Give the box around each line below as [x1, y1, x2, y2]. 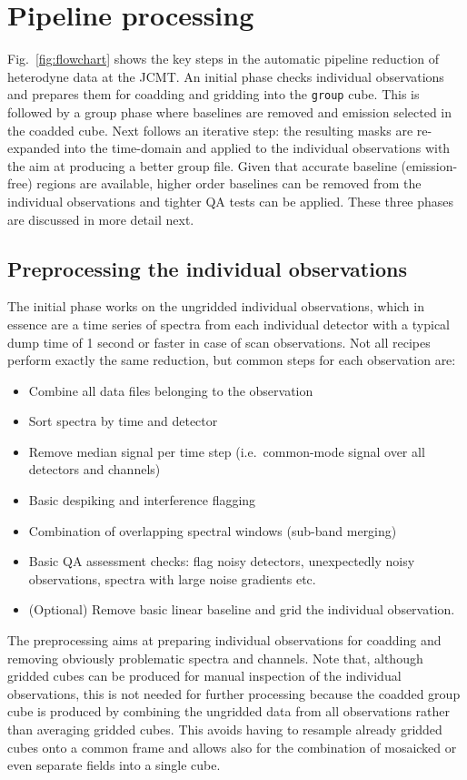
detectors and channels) [28, 460, 161, 479]
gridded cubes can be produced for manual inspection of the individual [7, 666, 402, 685]
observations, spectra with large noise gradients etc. [28, 569, 316, 588]
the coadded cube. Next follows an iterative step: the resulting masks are [7, 120, 413, 139]
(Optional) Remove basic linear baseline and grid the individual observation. [28, 600, 455, 619]
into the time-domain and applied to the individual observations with [64, 138, 451, 157]
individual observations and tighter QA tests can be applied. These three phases [7, 191, 454, 210]
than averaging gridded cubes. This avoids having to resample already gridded [7, 720, 442, 739]
